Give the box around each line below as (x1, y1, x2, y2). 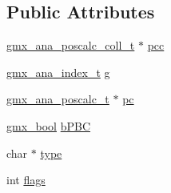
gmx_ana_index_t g (6, 63, 110, 80)
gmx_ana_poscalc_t (6, 90, 109, 107)
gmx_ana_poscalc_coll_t (6, 37, 135, 54)
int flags (6, 171, 46, 188)
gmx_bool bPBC (6, 117, 91, 134)
